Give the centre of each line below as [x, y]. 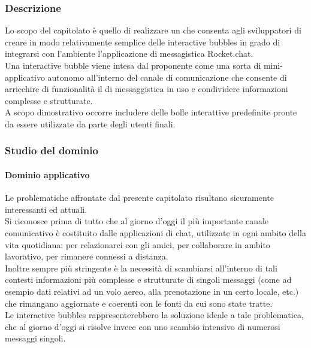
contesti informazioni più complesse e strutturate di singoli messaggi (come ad [148, 280]
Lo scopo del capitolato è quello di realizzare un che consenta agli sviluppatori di [153, 30]
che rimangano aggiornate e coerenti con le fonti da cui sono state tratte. [139, 303]
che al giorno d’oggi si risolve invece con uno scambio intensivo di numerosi [143, 326]
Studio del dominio [52, 150]
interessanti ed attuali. [46, 209]
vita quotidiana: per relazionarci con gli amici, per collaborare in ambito [138, 244]
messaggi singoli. [35, 338]
